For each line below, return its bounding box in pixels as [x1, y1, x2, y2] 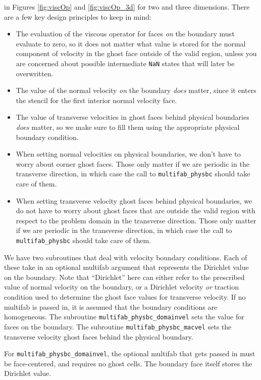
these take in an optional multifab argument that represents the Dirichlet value [4, 262, 249, 272]
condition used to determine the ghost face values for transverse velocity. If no [4, 292, 246, 302]
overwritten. [16, 68, 54, 78]
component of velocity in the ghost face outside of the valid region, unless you [16, 48, 257, 59]
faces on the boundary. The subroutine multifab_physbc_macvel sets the [4, 321, 232, 331]
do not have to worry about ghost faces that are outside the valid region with [16, 205, 255, 216]
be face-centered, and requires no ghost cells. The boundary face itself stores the [4, 358, 252, 368]
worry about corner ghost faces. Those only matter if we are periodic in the [16, 158, 249, 169]
